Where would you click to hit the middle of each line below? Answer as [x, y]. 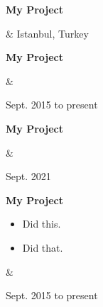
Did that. [43, 247]
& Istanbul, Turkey [47, 33]
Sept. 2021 [28, 176]
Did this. [42, 224]
